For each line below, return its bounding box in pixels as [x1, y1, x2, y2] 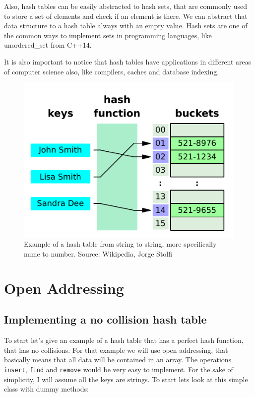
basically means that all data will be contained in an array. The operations [4, 354, 232, 365]
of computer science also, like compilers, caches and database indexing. [4, 66, 219, 76]
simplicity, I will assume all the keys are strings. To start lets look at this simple [4, 374, 248, 384]
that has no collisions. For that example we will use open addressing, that [4, 344, 228, 355]
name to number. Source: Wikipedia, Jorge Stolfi [24, 248, 173, 259]
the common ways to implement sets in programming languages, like [4, 30, 212, 40]
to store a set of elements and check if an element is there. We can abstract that [4, 10, 248, 21]
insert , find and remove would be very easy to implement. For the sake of [4, 364, 233, 374]
